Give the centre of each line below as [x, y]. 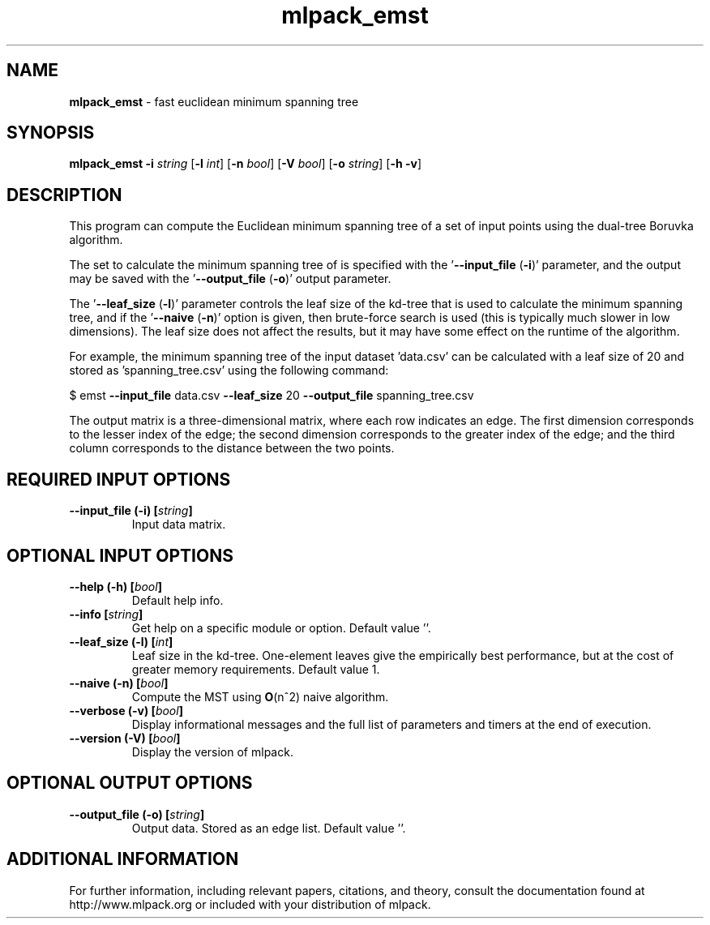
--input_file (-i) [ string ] [131, 511]
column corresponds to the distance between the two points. [232, 448]
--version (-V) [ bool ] [125, 738]
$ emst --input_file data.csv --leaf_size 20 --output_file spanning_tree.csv [272, 396]
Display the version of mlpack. [212, 752]
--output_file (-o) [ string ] [137, 814]
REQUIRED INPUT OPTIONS [119, 479]
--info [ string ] [106, 614]
